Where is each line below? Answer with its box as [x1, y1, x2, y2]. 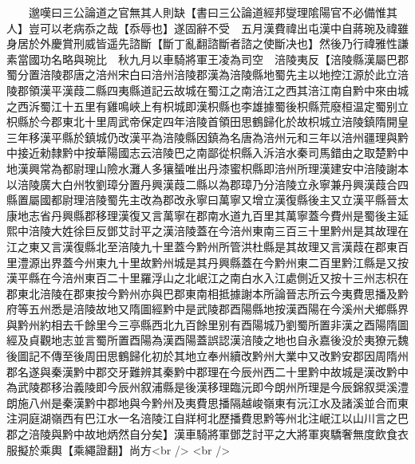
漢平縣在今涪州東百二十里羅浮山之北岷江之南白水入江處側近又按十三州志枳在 [6, 269, 409, 286]
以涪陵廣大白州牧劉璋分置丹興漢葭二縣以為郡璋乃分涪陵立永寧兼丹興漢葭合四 [6, 175, 409, 192]
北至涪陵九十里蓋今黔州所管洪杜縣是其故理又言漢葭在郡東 [95, 238, 397, 254]
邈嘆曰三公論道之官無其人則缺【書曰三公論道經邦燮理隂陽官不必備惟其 [28, 4, 397, 20]
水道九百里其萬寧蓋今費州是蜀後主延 [218, 206, 409, 223]
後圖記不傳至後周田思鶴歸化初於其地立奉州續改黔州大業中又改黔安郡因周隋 [6, 348, 397, 364]
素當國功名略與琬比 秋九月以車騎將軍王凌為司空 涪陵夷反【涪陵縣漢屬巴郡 [6, 50, 409, 67]
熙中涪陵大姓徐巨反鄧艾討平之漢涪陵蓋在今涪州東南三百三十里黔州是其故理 [6, 222, 397, 239]
